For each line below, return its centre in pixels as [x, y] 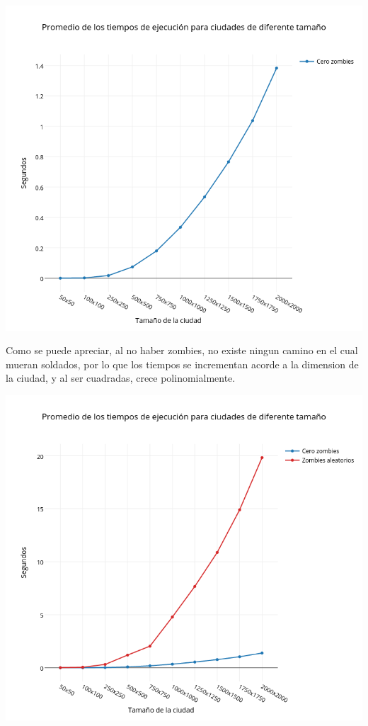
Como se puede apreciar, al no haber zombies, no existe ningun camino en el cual [182, 350]
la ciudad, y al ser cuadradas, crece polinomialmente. [121, 378]
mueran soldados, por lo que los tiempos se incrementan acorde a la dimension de [182, 364]
